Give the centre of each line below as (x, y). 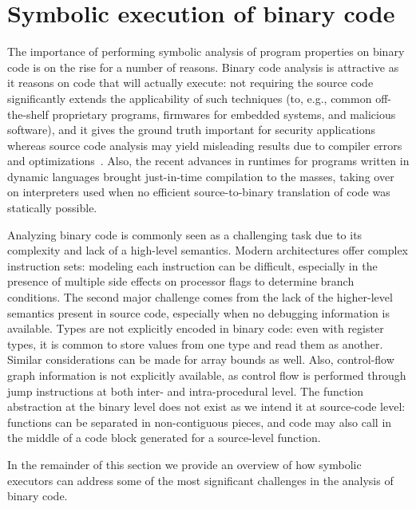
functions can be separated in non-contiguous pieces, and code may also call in (200, 422)
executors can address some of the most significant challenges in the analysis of (200, 480)
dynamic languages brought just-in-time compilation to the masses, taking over (201, 176)
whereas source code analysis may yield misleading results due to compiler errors (205, 145)
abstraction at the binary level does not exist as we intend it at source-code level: (206, 406)
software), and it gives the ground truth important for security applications (192, 130)
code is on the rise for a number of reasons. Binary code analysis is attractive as (203, 67)
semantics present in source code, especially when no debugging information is (198, 312)
